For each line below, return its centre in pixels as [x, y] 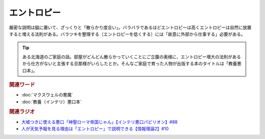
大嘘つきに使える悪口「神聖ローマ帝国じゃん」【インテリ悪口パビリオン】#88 [99, 122]
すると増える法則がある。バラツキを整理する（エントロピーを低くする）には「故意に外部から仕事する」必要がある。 [127, 34]
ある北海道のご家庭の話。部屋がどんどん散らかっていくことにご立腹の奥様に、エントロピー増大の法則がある [132, 57]
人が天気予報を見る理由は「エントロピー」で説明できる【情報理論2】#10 [95, 128]
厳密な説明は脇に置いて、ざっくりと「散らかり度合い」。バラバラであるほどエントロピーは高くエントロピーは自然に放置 [130, 27]
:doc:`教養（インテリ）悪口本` [52, 102]
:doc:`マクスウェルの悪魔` [47, 95]
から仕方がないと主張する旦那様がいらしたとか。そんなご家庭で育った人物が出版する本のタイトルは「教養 [130, 64]
